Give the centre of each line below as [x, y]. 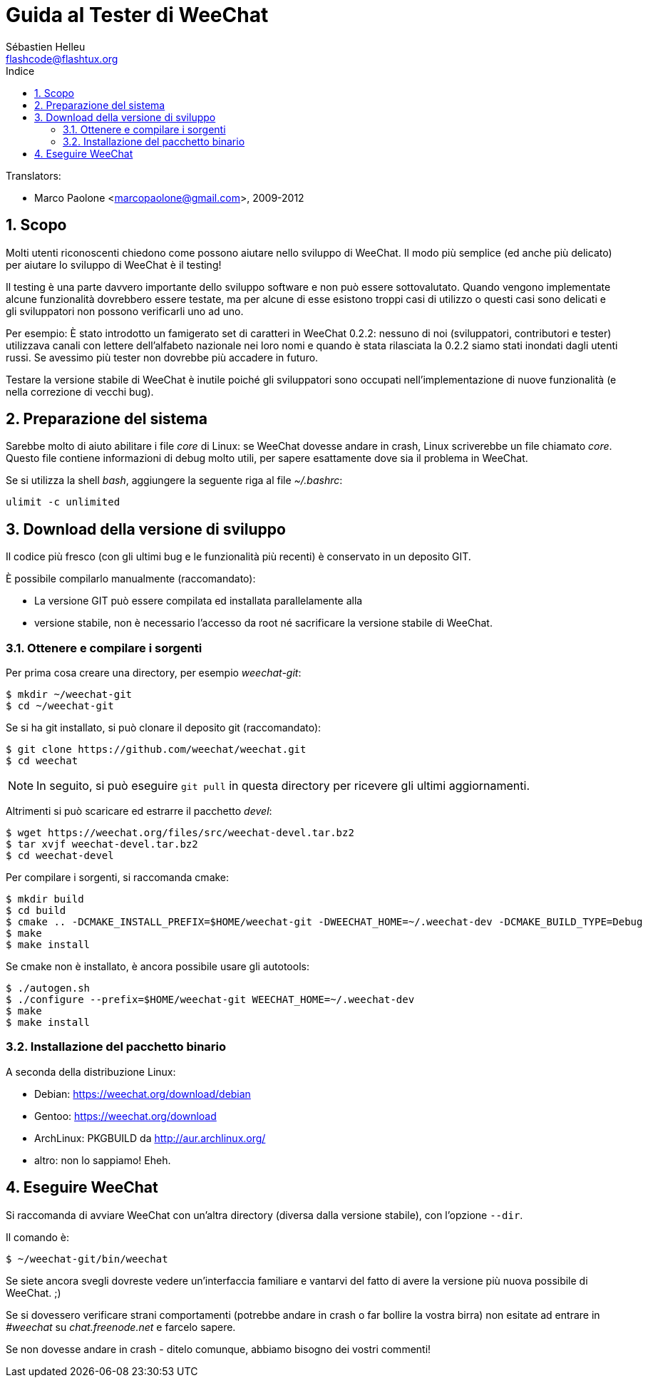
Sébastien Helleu [46, 46]
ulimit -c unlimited [63, 502]
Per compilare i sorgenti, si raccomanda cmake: [118, 878]
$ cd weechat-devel [60, 856]
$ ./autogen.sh [48, 988]
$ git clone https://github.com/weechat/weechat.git [156, 750]
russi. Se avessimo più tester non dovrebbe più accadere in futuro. [162, 357]
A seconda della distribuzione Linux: [91, 1071]
